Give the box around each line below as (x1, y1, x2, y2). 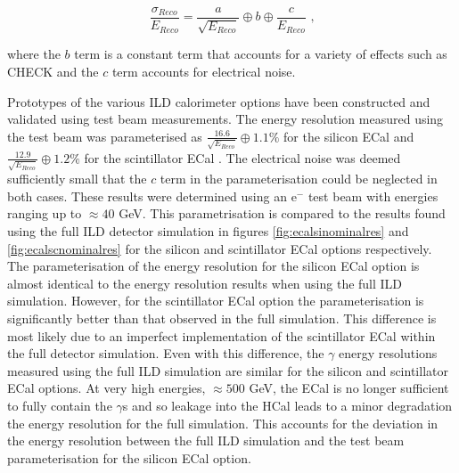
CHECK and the (7, 62, 99, 81)
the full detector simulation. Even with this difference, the (7, 344, 324, 363)
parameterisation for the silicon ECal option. (7, 448, 251, 467)
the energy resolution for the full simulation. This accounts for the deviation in (7, 413, 439, 432)
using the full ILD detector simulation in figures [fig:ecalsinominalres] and (7, 222, 409, 241)
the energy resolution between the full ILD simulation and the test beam (7, 431, 405, 450)
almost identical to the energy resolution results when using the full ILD (7, 273, 403, 292)
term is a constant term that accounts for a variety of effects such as (74, 45, 447, 63)
